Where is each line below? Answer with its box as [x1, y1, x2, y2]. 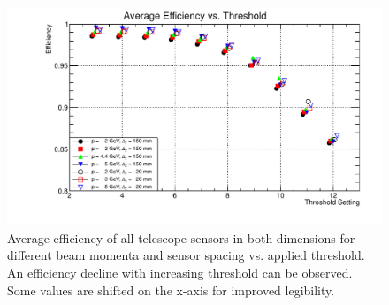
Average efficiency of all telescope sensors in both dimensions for [7, 228, 355, 247]
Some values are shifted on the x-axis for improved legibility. [7, 280, 335, 299]
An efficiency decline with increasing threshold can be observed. [7, 263, 353, 281]
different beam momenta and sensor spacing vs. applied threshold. [7, 246, 365, 264]
